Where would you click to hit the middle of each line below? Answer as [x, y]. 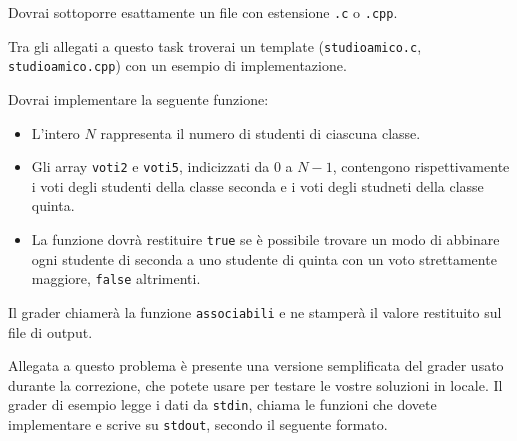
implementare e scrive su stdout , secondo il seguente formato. [198, 424]
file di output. [50, 331]
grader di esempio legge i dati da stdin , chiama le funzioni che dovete [222, 404]
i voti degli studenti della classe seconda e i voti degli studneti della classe [257, 185]
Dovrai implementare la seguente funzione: [138, 98]
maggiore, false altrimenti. [116, 278]
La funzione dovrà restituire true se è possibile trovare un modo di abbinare [265, 239]
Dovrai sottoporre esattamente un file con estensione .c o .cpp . [203, 12]
